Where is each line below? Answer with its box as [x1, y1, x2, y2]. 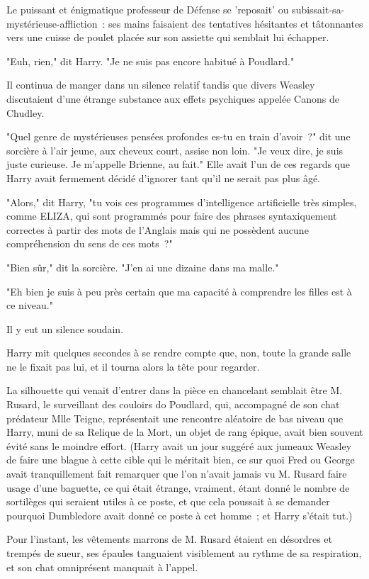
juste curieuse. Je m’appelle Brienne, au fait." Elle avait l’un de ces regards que [6, 157, 350, 172]
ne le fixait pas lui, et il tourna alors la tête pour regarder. [6, 359, 260, 373]
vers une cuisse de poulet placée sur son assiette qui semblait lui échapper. [6, 30, 329, 45]
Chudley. [6, 105, 45, 120]
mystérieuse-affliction [6, 16, 98, 30]
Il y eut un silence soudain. [6, 321, 124, 336]
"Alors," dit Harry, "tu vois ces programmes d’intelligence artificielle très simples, [6, 194, 357, 209]
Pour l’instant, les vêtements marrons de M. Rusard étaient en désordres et [6, 532, 333, 546]
